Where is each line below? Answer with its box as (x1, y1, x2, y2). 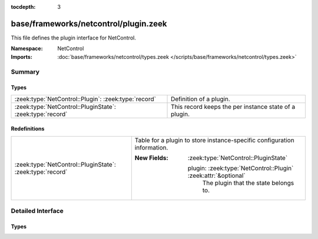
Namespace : (11, 45, 44, 52)
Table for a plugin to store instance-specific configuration (134, 136, 294, 144)
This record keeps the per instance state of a (171, 102, 296, 111)
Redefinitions (11, 125, 45, 132)
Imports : (11, 53, 32, 60)
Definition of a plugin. (171, 95, 231, 103)
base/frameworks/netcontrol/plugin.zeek (11, 18, 167, 29)
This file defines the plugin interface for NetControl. (11, 34, 137, 41)
